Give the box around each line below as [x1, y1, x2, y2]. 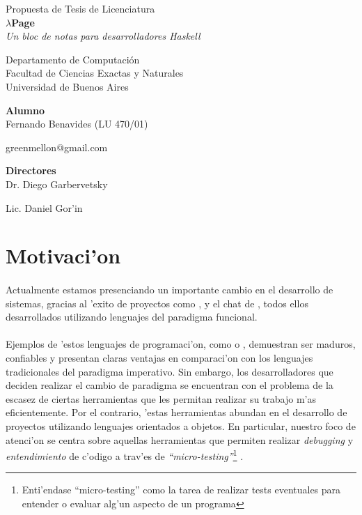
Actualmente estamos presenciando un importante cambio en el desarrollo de [6, 282, 333, 297]
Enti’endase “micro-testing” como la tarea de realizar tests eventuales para [22, 482, 341, 497]
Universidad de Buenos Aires [6, 79, 129, 93]
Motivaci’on [6, 241, 121, 270]
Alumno [6, 102, 45, 117]
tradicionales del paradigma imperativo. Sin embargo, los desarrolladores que [6, 364, 333, 378]
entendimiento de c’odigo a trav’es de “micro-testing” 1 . [6, 447, 244, 463]
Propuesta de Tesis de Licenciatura [6, 1, 155, 15]
